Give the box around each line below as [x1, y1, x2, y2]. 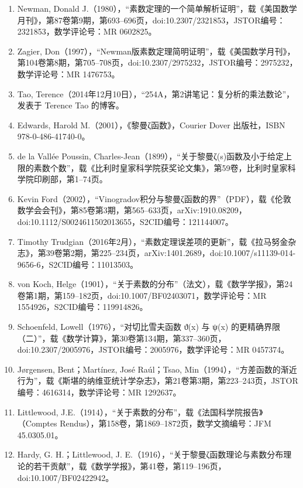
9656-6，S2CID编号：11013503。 [17, 258, 139, 270]
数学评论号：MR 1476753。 [17, 67, 120, 80]
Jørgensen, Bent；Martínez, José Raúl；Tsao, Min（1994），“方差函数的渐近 [17, 363, 297, 375]
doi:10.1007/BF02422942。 [17, 471, 114, 483]
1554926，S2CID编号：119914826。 [17, 301, 148, 313]
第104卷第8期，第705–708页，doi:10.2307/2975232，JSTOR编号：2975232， [17, 56, 298, 69]
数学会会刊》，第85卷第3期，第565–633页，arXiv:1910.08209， [17, 204, 247, 216]
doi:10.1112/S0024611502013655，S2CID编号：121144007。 [17, 215, 233, 227]
